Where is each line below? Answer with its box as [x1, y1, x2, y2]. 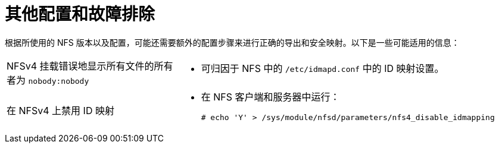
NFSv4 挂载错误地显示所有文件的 [7, 59, 154, 72]
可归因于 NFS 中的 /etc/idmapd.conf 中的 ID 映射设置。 [201, 62, 444, 74]
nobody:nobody [28, 76, 89, 86]
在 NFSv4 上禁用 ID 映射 [7, 105, 114, 117]
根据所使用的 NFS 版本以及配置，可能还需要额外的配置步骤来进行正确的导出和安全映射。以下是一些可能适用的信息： [5, 37, 460, 48]
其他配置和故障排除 [5, 4, 155, 24]
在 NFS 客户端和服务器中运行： [201, 90, 340, 103]
